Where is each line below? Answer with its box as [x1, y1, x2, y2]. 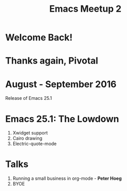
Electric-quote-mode [12, 141, 57, 147]
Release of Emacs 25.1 [5, 95, 52, 101]
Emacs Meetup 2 [49, 3, 122, 15]
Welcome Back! [5, 32, 73, 43]
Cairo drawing [12, 135, 43, 142]
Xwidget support [12, 130, 48, 136]
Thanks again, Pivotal [5, 55, 99, 67]
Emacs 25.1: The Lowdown [5, 113, 119, 125]
